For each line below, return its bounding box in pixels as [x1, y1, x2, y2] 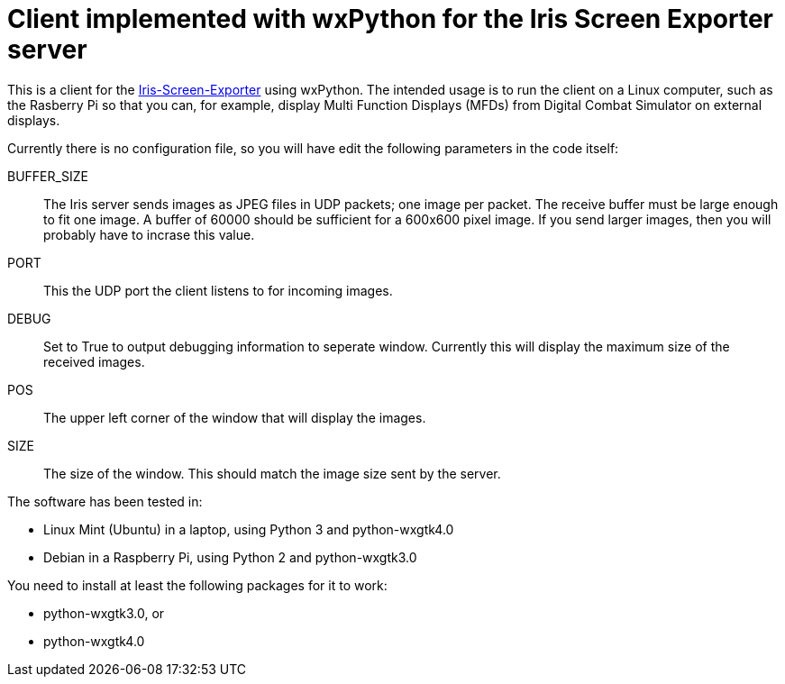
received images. [43, 353, 145, 369]
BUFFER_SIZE [7, 168, 88, 184]
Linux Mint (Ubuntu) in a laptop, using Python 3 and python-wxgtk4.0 [43, 521, 454, 537]
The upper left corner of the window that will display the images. [43, 409, 426, 425]
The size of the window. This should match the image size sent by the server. [43, 465, 501, 481]
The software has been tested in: [7, 493, 203, 509]
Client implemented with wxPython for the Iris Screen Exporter [7, 4, 773, 34]
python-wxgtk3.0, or [43, 605, 165, 621]
